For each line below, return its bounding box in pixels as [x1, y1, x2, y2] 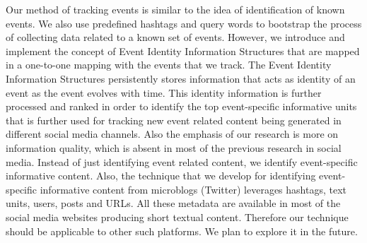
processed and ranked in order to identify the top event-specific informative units [6, 99, 357, 114]
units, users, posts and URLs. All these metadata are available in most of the [6, 196, 341, 211]
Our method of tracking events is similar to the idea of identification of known [6, 2, 345, 16]
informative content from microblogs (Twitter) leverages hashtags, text [40, 182, 346, 196]
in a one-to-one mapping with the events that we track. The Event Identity [6, 57, 332, 72]
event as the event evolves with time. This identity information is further [6, 85, 322, 100]
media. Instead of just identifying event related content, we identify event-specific [6, 154, 358, 169]
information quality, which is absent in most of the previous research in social [6, 140, 342, 155]
